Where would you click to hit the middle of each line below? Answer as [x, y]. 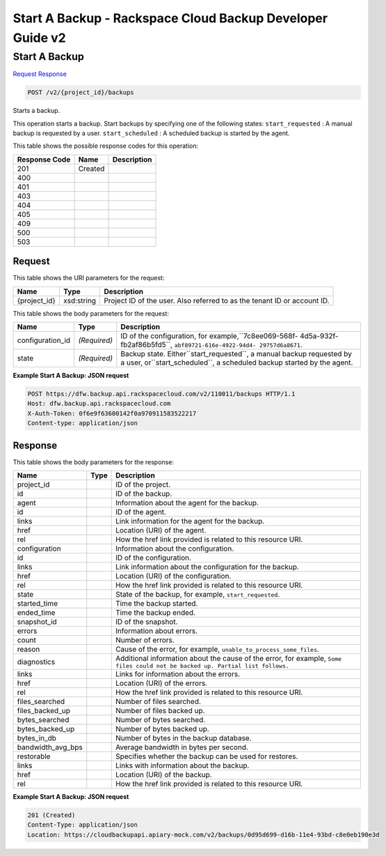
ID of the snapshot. [146, 622]
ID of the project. [143, 484]
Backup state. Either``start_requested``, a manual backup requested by [236, 354]
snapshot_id [37, 622]
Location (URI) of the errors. [161, 683]
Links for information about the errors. [178, 674]
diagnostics [36, 662]
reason [29, 650]
